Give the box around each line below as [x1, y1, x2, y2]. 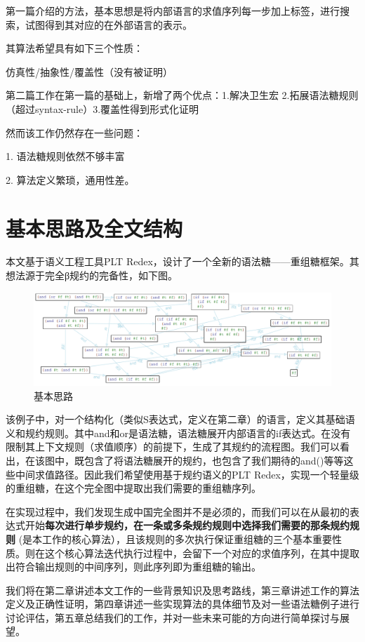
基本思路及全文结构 [6, 213, 183, 242]
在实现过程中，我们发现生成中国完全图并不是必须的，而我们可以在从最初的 [6, 504, 350, 519]
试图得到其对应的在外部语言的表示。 [25, 17, 192, 32]
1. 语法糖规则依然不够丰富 [6, 149, 125, 163]
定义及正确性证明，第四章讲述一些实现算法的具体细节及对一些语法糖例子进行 [6, 596, 359, 611]
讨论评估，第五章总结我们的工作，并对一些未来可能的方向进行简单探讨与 [6, 610, 340, 624]
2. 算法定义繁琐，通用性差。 [6, 172, 135, 187]
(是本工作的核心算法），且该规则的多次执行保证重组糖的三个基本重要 [18, 531, 333, 546]
